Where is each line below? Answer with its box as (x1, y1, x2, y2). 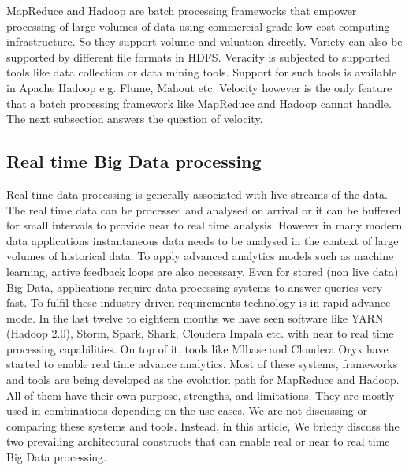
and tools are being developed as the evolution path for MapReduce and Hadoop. (6, 371, 400, 388)
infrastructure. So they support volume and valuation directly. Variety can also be (6, 33, 403, 50)
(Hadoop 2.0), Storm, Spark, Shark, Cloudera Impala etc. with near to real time (6, 325, 394, 341)
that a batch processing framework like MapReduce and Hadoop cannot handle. (6, 95, 392, 111)
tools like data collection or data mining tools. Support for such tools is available (6, 64, 397, 80)
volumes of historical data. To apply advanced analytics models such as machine (6, 248, 394, 264)
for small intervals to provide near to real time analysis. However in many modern (6, 217, 403, 233)
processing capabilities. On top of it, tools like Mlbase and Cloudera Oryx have (6, 340, 389, 356)
